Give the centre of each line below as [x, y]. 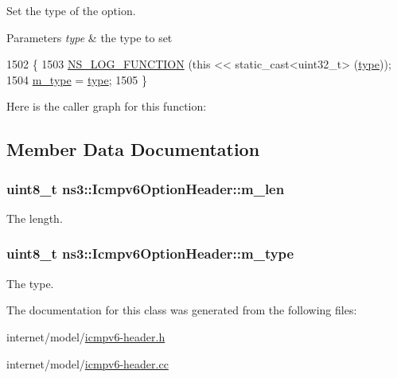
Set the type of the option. [71, 10]
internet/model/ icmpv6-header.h [86, 336]
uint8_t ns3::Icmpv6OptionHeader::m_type [150, 253]
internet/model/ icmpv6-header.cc [88, 363]
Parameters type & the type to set [90, 37]
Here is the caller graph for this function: [107, 106]
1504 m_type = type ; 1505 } [77, 79]
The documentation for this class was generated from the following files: [182, 310]
